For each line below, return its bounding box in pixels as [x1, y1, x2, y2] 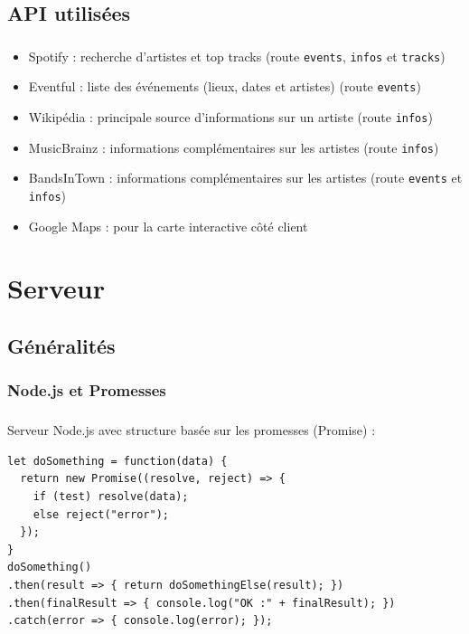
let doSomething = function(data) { [7, 454, 228, 468]
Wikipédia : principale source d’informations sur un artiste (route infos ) [28, 108, 433, 127]
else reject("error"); [33, 507, 169, 521]
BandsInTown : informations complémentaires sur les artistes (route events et [28, 168, 463, 187]
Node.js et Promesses [7, 379, 166, 402]
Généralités [7, 332, 116, 359]
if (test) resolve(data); [33, 489, 189, 503]
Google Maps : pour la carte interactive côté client [28, 216, 308, 235]
